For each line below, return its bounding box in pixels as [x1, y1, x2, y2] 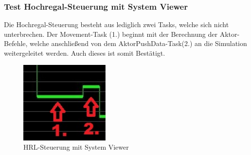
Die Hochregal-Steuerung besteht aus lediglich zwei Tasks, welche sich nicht [4, 19, 229, 30]
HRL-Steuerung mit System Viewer [23, 142, 129, 152]
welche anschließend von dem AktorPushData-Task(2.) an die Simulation [30, 38, 247, 48]
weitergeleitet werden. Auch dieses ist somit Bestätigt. [4, 48, 165, 58]
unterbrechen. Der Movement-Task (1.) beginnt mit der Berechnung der [4, 29, 217, 39]
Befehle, [4, 38, 28, 48]
